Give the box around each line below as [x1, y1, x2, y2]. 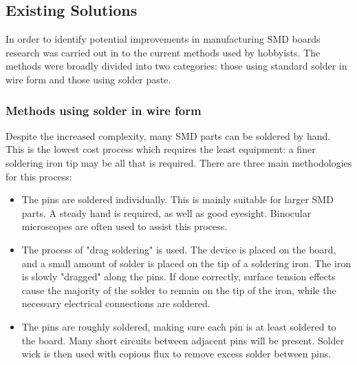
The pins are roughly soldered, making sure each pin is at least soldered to [21, 319, 336, 333]
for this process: [6, 169, 72, 183]
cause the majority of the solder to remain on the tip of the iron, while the [21, 282, 336, 297]
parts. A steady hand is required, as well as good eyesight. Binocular [21, 205, 312, 220]
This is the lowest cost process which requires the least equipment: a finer [6, 142, 316, 156]
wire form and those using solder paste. [6, 72, 171, 86]
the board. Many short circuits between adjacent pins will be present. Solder [21, 333, 345, 347]
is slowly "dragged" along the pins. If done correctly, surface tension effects [21, 269, 336, 284]
